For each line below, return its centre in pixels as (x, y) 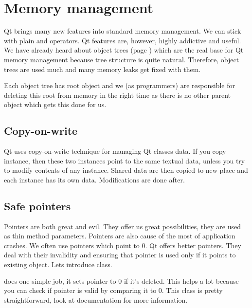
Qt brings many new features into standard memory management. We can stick (123, 31)
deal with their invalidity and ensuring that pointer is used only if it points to (120, 255)
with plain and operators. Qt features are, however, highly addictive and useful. (123, 40)
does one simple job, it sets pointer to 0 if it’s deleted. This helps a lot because (121, 281)
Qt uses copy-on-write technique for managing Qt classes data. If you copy (115, 151)
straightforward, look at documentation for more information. (96, 299)
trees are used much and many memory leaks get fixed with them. (102, 69)
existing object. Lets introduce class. (58, 264)
